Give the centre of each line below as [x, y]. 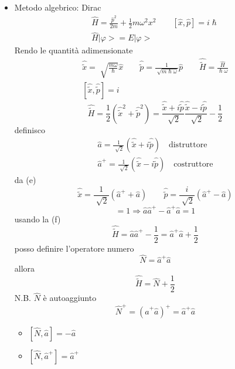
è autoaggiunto [70, 298]
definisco [30, 129]
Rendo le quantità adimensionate [74, 50]
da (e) [25, 180]
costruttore [193, 165]
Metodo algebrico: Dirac [58, 7]
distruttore [188, 145]
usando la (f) [38, 219]
